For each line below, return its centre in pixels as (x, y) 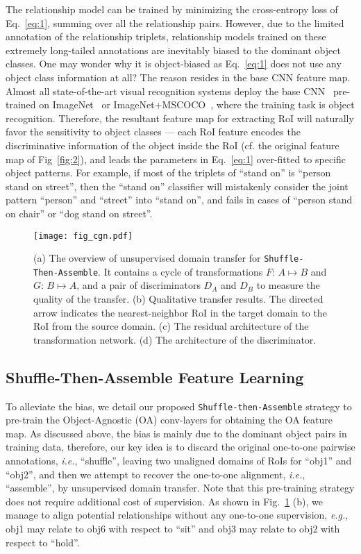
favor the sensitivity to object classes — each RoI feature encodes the (153, 132)
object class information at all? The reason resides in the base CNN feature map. (178, 77)
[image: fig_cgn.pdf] (83, 236)
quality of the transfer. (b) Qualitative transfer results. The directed (178, 299)
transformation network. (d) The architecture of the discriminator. (175, 339)
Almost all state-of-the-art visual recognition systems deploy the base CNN (166, 91)
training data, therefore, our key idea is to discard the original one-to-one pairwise (180, 447)
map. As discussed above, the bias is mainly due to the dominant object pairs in (176, 433)
